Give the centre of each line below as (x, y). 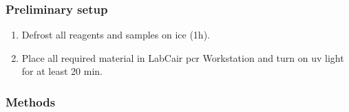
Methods (31, 101)
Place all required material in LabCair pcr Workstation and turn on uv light (183, 57)
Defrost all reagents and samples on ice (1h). (116, 35)
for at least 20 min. (62, 71)
